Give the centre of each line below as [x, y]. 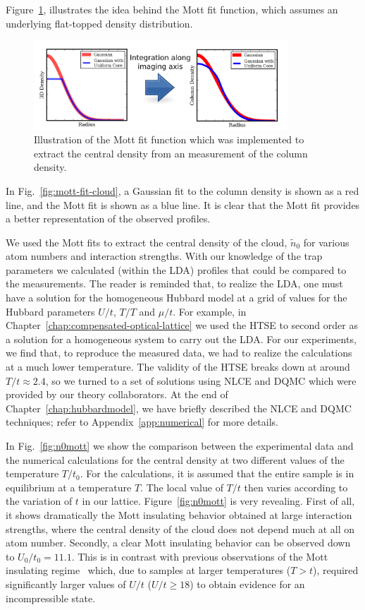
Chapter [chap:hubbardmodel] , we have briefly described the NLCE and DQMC [179, 408]
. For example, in [210, 311]
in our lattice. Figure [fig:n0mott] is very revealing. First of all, [218, 501]
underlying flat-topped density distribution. [99, 23]
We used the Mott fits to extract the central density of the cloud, [147, 242]
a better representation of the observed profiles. [108, 219]
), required [336, 570]
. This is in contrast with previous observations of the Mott [200, 556]
